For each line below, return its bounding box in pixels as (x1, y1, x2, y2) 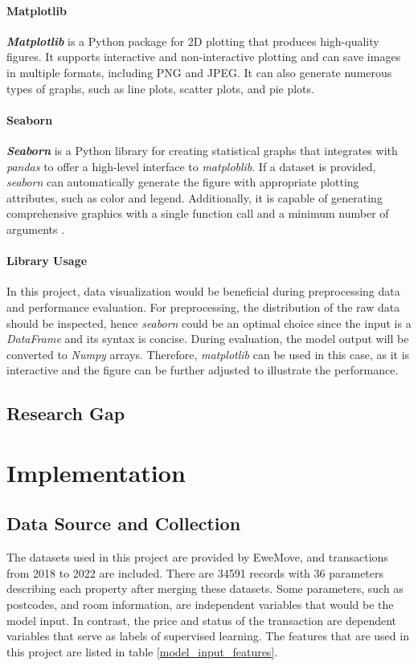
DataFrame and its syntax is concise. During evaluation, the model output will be (6, 330, 409, 347)
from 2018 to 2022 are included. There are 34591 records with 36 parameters (6, 564, 384, 581)
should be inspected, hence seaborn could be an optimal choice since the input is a (6, 314, 412, 331)
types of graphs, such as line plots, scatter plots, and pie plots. (6, 80, 314, 96)
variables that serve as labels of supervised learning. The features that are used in (6, 627, 409, 644)
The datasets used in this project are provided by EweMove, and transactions (6, 549, 388, 566)
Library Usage (6, 252, 88, 269)
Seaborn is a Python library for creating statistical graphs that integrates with (6, 141, 398, 158)
